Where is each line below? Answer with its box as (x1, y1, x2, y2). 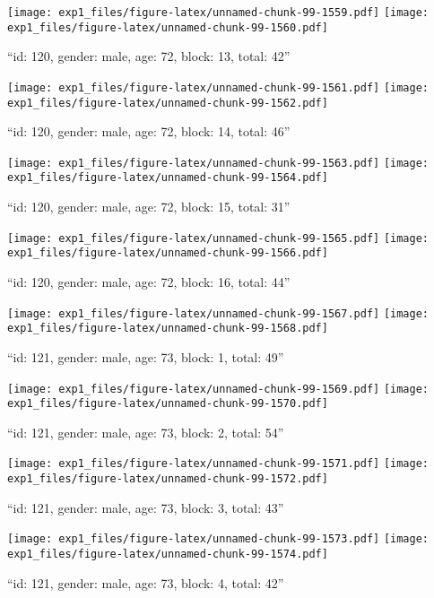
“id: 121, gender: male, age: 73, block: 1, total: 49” (7, 347, 284, 366)
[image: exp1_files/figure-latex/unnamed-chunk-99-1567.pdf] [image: (7, 307, 430, 320)
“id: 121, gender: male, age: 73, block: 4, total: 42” (7, 573, 284, 592)
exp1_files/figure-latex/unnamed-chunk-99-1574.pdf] (7, 548, 328, 560)
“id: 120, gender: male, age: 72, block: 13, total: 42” (7, 47, 291, 65)
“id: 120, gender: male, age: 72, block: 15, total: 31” (7, 197, 291, 216)
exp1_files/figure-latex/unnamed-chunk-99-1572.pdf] (7, 472, 328, 486)
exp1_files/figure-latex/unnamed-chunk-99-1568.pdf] (7, 322, 328, 335)
